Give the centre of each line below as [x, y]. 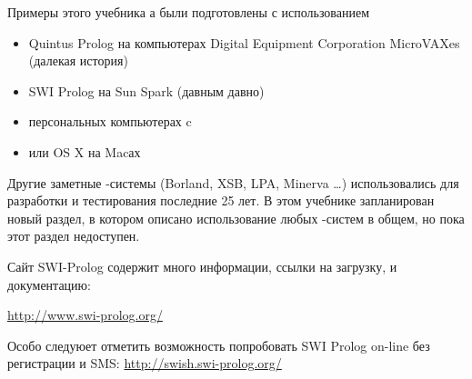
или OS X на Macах [85, 151]
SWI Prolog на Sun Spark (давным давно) [146, 90]
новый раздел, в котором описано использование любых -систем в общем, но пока [236, 218]
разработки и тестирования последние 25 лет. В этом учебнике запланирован [221, 200]
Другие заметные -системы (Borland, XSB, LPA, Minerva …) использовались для [233, 182]
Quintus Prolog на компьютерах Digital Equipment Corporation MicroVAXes [244, 42]
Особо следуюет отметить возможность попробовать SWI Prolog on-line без [219, 345]
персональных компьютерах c [110, 121]
